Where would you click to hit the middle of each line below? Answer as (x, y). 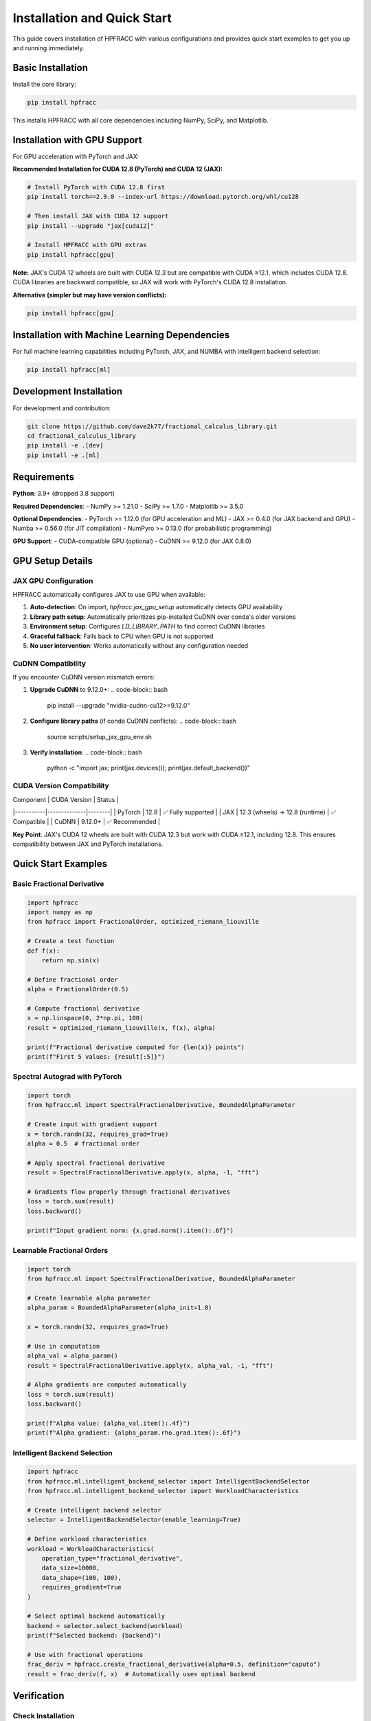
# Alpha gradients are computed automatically (107, 1385)
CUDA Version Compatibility (61, 786)
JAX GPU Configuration (53, 580)
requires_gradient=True (81, 1587)
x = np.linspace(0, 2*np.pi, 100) (85, 1018)
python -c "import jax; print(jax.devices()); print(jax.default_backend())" (149, 768)
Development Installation (68, 391)
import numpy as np (60, 912)
